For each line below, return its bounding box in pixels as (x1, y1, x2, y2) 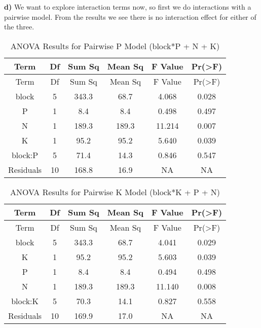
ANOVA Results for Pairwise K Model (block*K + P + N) (10, 186, 220, 198)
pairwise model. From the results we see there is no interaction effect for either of (4, 11, 256, 22)
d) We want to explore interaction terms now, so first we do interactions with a (4, 2, 251, 12)
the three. (4, 21, 34, 32)
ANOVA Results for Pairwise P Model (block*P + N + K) (10, 40, 220, 52)
